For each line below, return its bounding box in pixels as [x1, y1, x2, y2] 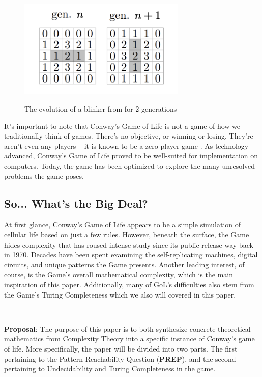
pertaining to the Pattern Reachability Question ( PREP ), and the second [4, 353, 236, 364]
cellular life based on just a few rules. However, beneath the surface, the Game [4, 229, 249, 239]
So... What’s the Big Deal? [4, 195, 148, 211]
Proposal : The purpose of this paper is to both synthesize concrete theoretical [4, 323, 251, 334]
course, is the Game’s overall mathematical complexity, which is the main [4, 269, 233, 280]
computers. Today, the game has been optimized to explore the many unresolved [4, 160, 255, 171]
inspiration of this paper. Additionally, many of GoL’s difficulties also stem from [4, 279, 254, 289]
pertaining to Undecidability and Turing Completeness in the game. [4, 363, 216, 374]
